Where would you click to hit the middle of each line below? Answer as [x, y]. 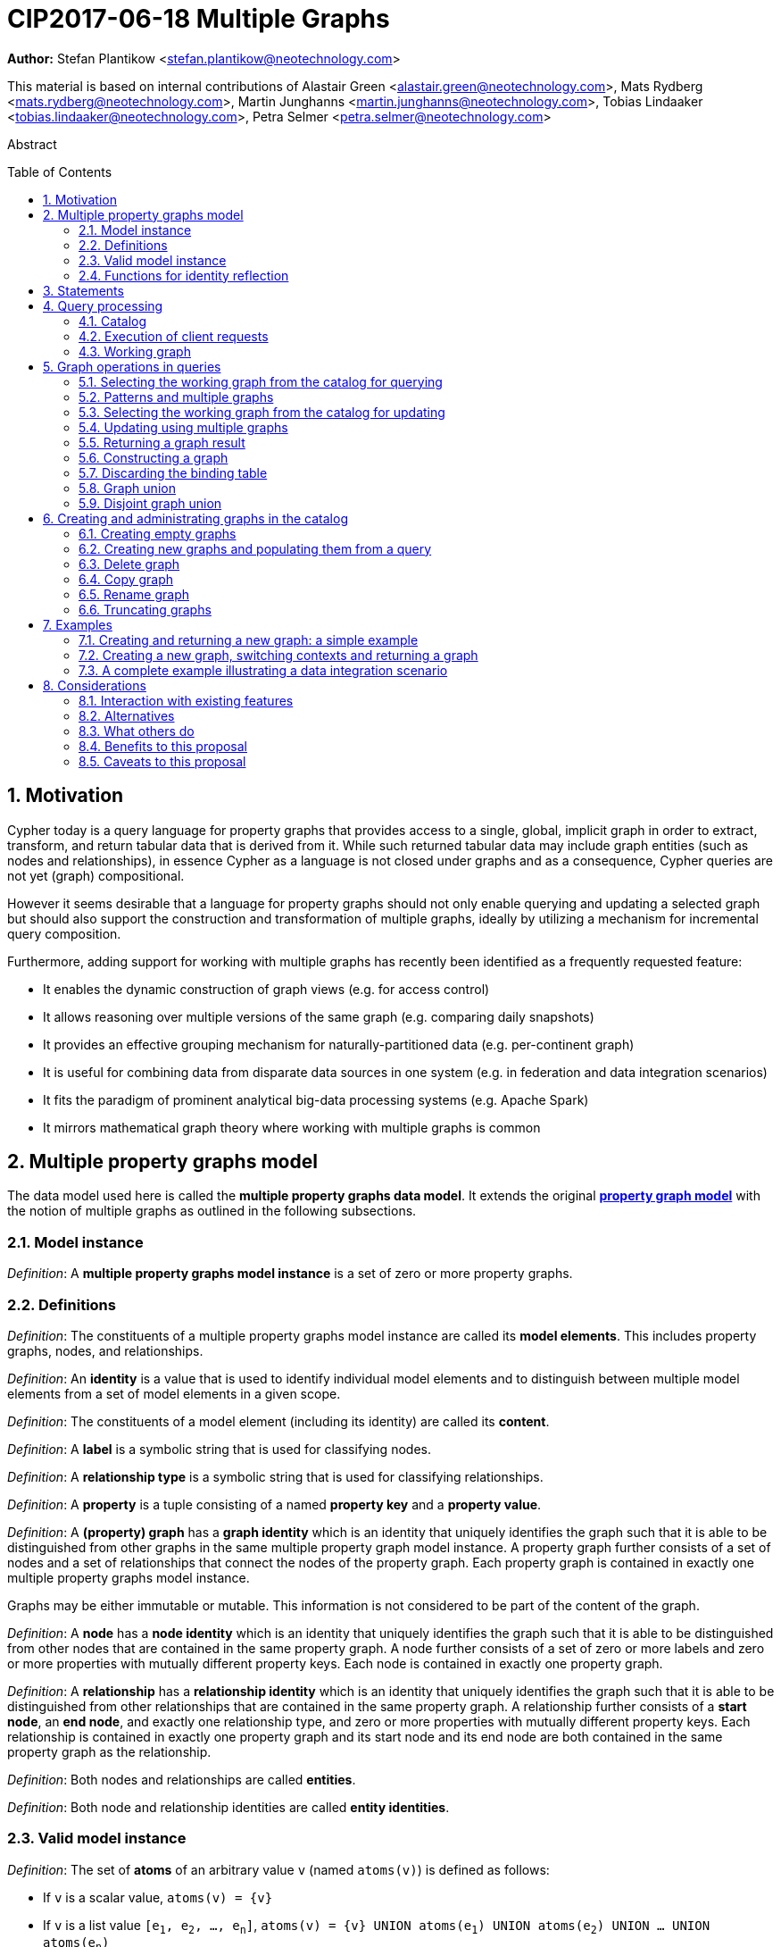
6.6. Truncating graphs [145, 609]
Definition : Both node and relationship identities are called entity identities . [228, 1807]
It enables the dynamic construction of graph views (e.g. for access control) [266, 989]
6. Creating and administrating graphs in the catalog [195, 518]
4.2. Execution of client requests [174, 336]
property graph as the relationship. [109, 1751]
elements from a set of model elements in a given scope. [174, 1393]
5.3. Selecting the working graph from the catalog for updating [262, 412]
